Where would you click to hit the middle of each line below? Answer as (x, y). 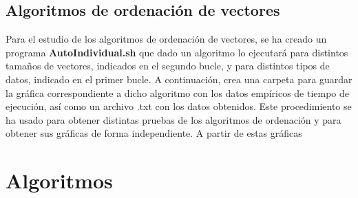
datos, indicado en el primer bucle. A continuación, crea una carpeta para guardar (179, 79)
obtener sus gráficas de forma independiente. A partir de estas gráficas (154, 133)
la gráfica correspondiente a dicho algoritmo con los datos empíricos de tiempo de (178, 92)
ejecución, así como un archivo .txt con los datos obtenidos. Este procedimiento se (179, 106)
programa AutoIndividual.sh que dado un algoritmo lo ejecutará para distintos (177, 52)
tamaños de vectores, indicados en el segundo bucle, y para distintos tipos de (168, 66)
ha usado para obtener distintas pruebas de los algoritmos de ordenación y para (173, 119)
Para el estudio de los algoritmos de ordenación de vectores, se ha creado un (166, 39)
